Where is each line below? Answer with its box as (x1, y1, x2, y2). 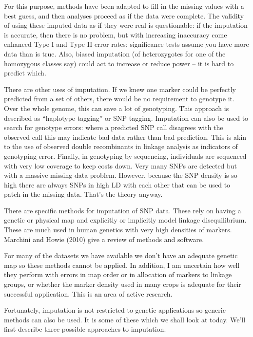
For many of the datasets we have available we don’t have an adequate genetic (4, 250, 238, 261)
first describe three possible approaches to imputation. (4, 324, 166, 334)
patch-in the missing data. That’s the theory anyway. (4, 189, 163, 199)
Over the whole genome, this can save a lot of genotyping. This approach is (4, 103, 229, 113)
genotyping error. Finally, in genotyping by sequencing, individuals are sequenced (4, 150, 247, 161)
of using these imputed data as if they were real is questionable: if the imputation (4, 20, 248, 30)
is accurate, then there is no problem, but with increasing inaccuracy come (4, 29, 227, 39)
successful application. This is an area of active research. (4, 288, 173, 299)
